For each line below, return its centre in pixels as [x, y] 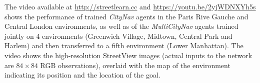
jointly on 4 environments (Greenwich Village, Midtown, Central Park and [118, 36]
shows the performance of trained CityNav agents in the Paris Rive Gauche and [126, 16]
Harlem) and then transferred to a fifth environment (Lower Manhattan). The [124, 45]
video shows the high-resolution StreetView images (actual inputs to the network [128, 55]
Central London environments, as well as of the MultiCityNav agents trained [121, 26]
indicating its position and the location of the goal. [82, 75]
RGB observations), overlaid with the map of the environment [135, 65]
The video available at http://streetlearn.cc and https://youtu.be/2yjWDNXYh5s [130, 6]
